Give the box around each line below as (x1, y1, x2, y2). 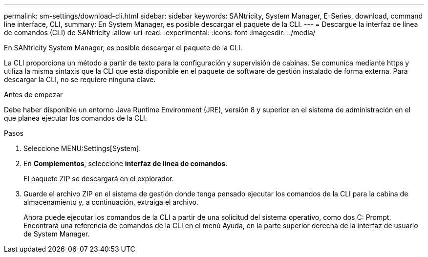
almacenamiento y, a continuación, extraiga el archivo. (23, 198, 198, 206)
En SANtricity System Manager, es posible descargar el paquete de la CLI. (4, 43, 242, 52)
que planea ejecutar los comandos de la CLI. (4, 114, 147, 122)
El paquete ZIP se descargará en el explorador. (23, 174, 174, 183)
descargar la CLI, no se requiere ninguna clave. (4, 75, 156, 84)
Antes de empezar (4, 90, 63, 99)
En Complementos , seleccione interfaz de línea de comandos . (23, 159, 228, 168)
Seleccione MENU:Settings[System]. (23, 144, 141, 152)
